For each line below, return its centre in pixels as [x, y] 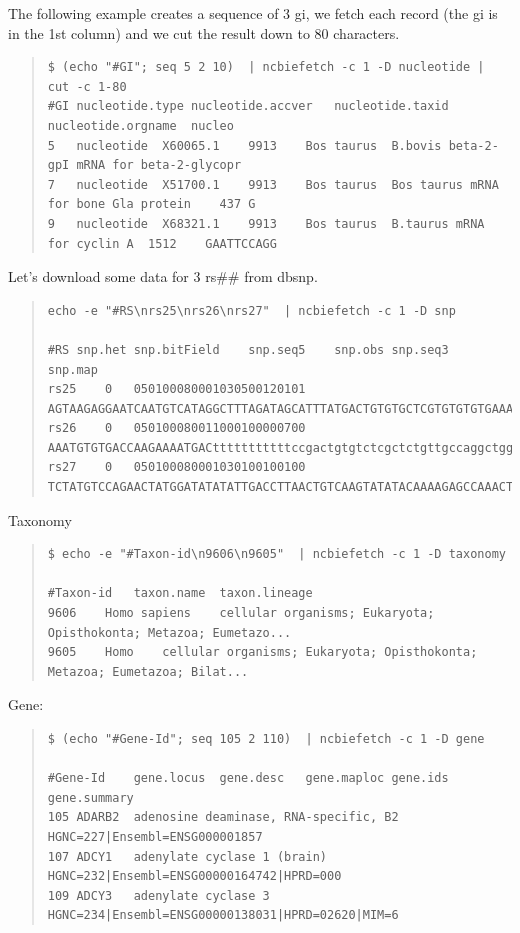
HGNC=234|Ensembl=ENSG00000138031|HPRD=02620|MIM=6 [223, 915]
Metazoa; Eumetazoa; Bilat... [148, 671]
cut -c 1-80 [87, 86]
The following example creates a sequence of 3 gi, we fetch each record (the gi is [253, 13]
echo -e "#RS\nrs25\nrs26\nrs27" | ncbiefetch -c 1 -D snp [251, 310]
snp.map [72, 369]
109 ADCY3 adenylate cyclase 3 [158, 895]
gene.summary [90, 797]
